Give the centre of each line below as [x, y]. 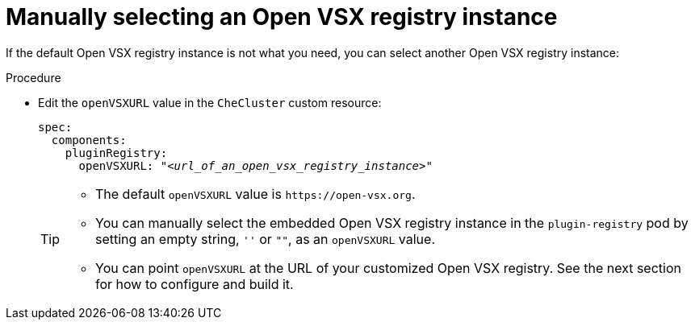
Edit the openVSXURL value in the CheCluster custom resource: [210, 102]
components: [89, 140]
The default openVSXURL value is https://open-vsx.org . [255, 194]
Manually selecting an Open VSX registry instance [282, 17]
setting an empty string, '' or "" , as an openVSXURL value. [265, 239]
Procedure [33, 77]
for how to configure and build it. [195, 284]
